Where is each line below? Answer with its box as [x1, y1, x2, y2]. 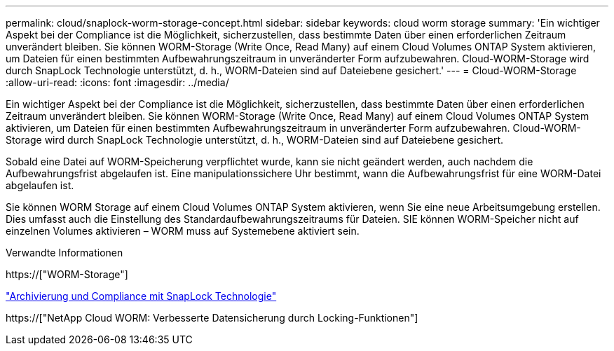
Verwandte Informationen [6, 247, 123, 259]
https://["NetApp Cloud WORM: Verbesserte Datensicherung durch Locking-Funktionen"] [6, 312, 418, 324]
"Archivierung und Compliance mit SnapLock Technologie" [6, 290, 277, 302]
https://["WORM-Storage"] [6, 268, 128, 280]
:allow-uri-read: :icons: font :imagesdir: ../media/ [6, 76, 229, 88]
